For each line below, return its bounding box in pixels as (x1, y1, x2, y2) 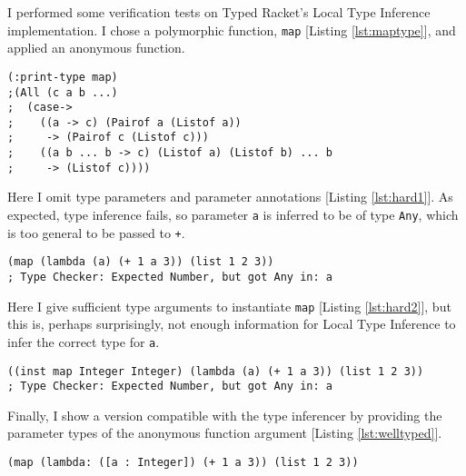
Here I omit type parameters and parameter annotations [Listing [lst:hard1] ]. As (7, 187, 453, 206)
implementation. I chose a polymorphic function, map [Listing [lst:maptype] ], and (7, 20, 456, 39)
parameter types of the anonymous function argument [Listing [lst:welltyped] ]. (7, 423, 442, 442)
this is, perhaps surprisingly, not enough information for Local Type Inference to (7, 314, 456, 333)
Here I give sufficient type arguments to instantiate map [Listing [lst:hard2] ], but (7, 296, 451, 315)
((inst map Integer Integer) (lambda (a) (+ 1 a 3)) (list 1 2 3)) (7, 364, 424, 378)
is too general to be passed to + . (7, 223, 185, 242)
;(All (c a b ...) (7, 85, 118, 99)
